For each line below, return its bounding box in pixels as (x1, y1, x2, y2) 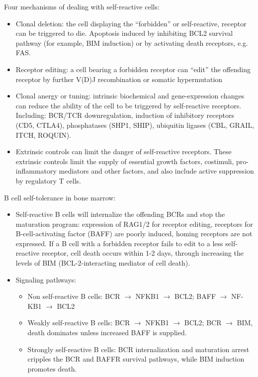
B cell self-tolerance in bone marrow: (4, 192, 116, 202)
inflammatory (15, 166, 57, 176)
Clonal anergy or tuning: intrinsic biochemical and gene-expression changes (15, 91, 245, 101)
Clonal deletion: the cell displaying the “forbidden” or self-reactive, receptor (15, 18, 247, 28)
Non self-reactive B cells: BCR (27, 291, 120, 301)
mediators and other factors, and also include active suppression (59, 166, 254, 176)
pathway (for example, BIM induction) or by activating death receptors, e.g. (15, 37, 248, 48)
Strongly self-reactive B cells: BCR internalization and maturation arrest (27, 344, 250, 354)
